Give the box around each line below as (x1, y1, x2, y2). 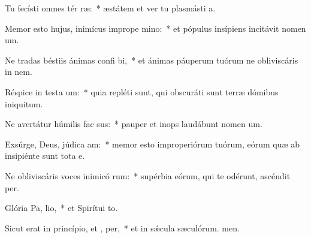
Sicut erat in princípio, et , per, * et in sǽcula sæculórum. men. (5, 221, 240, 234)
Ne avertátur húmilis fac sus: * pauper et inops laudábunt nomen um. (5, 118, 262, 130)
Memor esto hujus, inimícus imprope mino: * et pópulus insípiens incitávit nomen (5, 22, 306, 34)
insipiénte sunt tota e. (5, 149, 85, 162)
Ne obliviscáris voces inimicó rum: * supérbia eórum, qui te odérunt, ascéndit (5, 169, 291, 182)
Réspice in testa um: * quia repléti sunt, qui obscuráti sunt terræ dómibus (5, 85, 279, 98)
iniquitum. (5, 97, 43, 110)
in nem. (5, 65, 32, 78)
